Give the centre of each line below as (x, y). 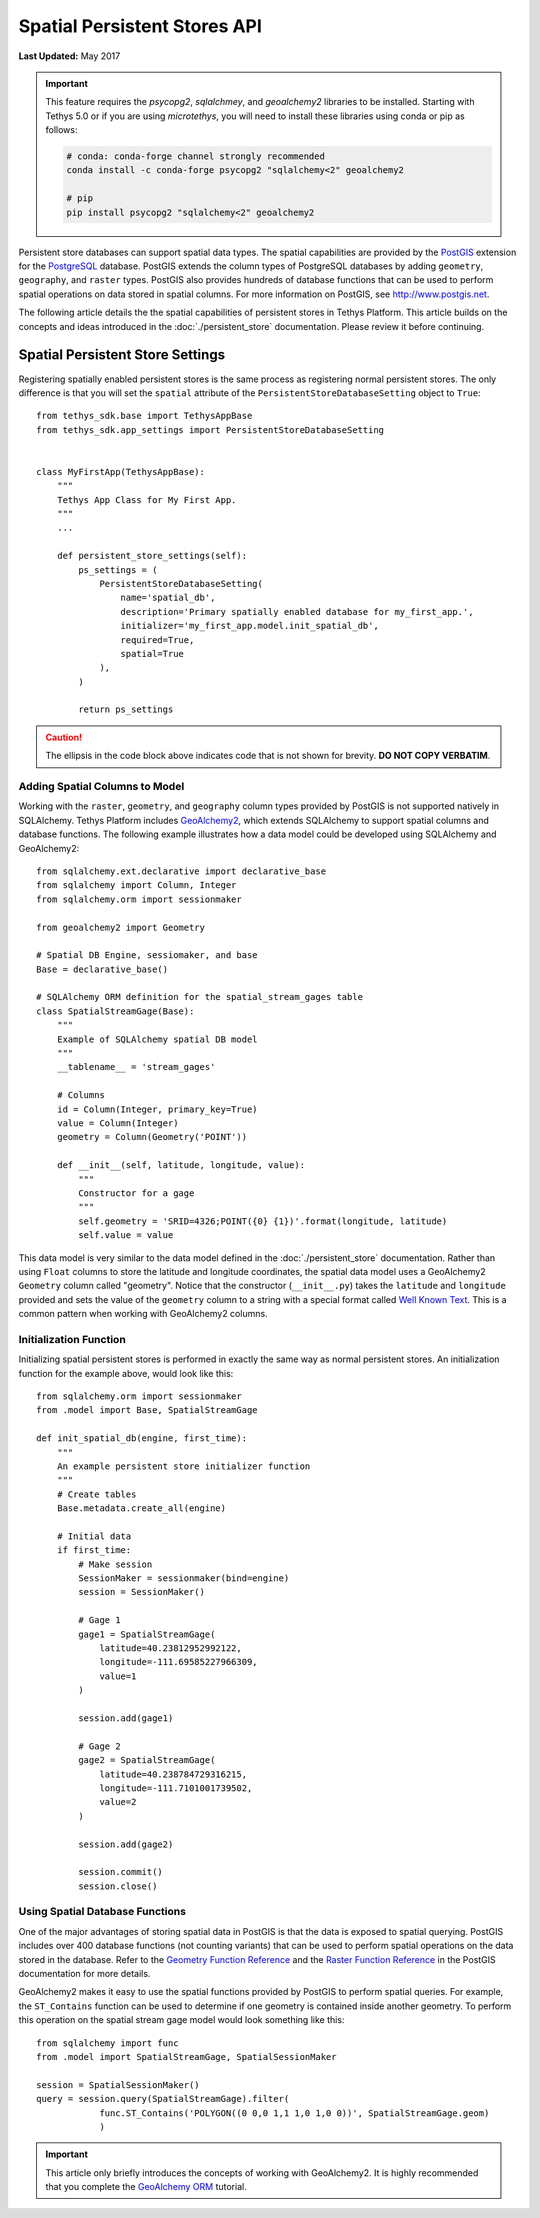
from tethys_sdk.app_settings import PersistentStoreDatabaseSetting (210, 429)
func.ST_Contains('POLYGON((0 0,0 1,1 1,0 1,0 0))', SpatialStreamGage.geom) (294, 2113)
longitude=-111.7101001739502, (176, 1788)
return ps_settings (126, 709)
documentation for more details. (84, 1973)
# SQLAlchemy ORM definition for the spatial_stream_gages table (200, 997)
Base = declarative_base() (102, 969)
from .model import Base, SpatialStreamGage (147, 1410)
